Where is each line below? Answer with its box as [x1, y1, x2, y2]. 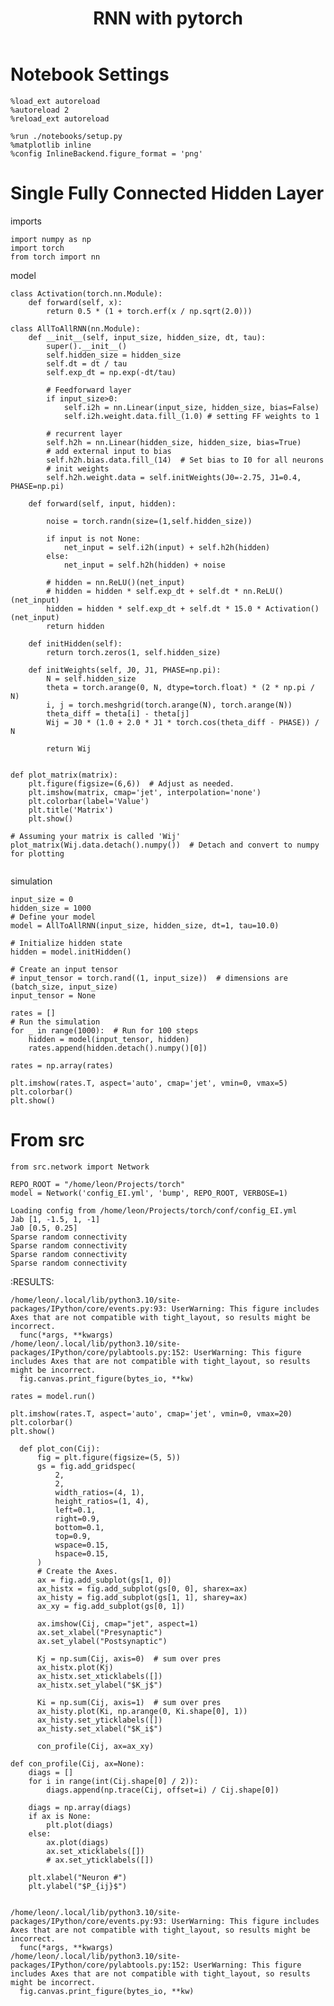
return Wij [46, 743, 92, 754]
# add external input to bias [46, 446, 172, 456]
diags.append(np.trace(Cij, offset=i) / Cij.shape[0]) [46, 1785, 280, 1795]
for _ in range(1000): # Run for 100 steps [10, 1025, 199, 1036]
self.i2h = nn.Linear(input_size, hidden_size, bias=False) [63, 402, 320, 412]
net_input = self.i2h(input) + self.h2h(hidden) [63, 542, 271, 552]
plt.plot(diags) [46, 1820, 114, 1830]
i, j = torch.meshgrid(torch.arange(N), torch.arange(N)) [46, 700, 293, 710]
